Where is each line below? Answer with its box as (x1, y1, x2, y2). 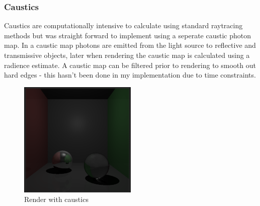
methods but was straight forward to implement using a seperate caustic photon (4, 30, 251, 40)
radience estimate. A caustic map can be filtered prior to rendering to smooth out (4, 59, 256, 70)
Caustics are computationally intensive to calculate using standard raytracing (4, 20, 243, 31)
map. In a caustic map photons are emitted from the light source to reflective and (4, 40, 256, 50)
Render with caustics (24, 194, 89, 204)
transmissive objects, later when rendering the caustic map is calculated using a (4, 50, 250, 60)
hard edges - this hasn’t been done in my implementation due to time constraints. (4, 70, 256, 80)
